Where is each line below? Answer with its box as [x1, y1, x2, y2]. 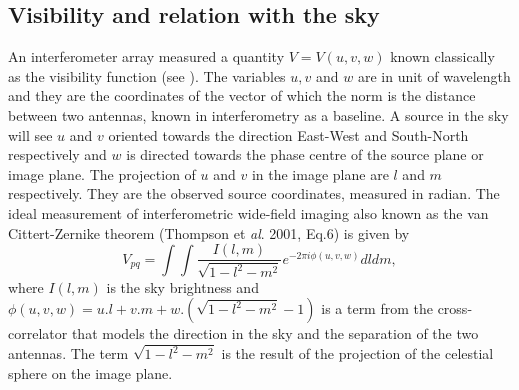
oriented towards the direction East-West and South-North [108, 124, 469, 145]
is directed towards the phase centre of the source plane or [126, 144, 484, 165]
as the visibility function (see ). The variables [8, 65, 286, 86]
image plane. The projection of [8, 163, 196, 184]
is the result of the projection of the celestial [221, 343, 494, 364]
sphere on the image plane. [8, 362, 173, 383]
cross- [437, 298, 473, 319]
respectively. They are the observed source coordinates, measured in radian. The [8, 183, 500, 204]
